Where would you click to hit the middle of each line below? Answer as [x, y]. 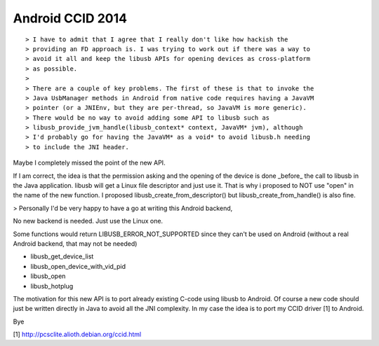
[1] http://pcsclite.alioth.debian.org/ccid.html [77, 334]
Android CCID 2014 [70, 18]
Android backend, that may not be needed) [75, 243]
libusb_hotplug [52, 286]
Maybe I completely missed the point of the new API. [89, 163]
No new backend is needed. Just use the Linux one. [88, 221]
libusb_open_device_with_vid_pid [78, 266]
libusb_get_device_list [62, 256]
